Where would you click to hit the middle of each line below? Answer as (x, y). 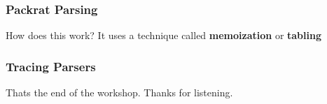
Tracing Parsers (51, 66)
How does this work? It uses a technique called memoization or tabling (163, 35)
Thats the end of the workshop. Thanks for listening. (119, 92)
